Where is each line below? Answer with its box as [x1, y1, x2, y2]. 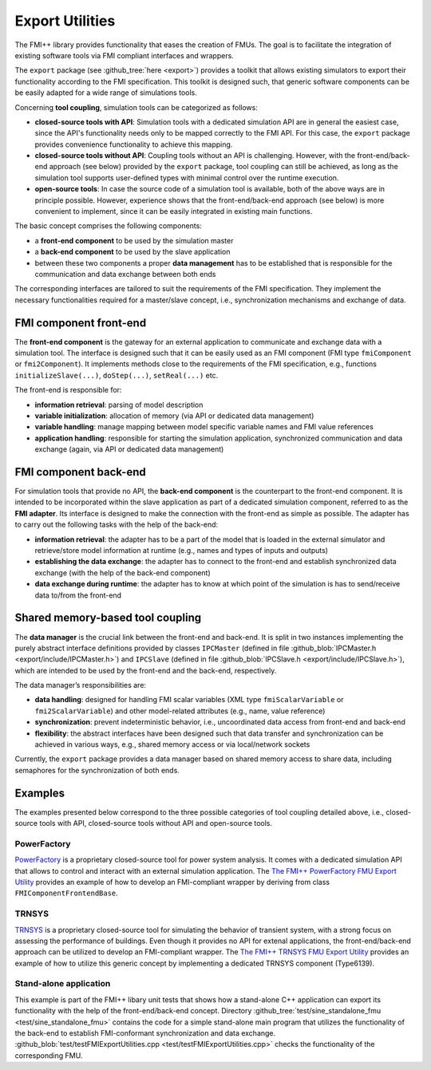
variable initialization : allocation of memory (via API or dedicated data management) [34, 411, 314, 420]
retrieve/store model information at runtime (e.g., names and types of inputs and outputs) [34, 546, 329, 555]
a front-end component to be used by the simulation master [34, 235, 234, 245]
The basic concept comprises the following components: [14, 221, 203, 231]
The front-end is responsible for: [14, 385, 122, 395]
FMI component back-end [14, 465, 147, 479]
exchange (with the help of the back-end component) [34, 567, 211, 578]
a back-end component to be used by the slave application [34, 247, 231, 257]
